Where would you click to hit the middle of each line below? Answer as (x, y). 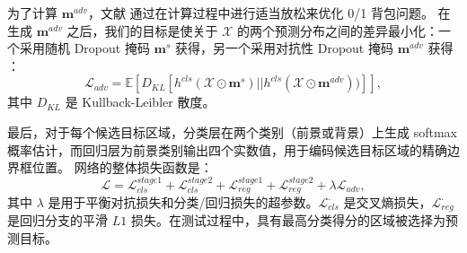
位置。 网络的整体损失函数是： (122, 167)
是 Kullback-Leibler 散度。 (140, 102)
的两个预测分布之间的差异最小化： (338, 30)
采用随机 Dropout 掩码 (84, 48)
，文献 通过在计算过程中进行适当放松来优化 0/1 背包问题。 (260, 13)
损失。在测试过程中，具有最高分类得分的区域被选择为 (288, 220)
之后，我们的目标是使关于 (142, 30)
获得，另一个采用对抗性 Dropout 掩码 (284, 48)
